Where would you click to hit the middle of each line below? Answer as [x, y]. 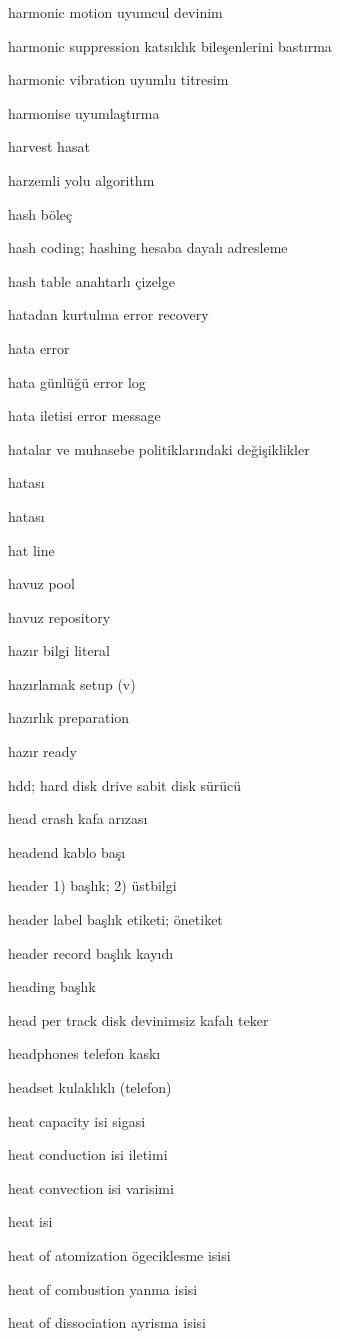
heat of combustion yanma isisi [103, 1288]
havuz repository [59, 616]
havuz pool [41, 583]
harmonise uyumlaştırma [84, 112]
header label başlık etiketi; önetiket [115, 919]
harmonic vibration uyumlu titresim [118, 79]
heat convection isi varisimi [91, 1187]
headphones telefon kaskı [84, 1053]
